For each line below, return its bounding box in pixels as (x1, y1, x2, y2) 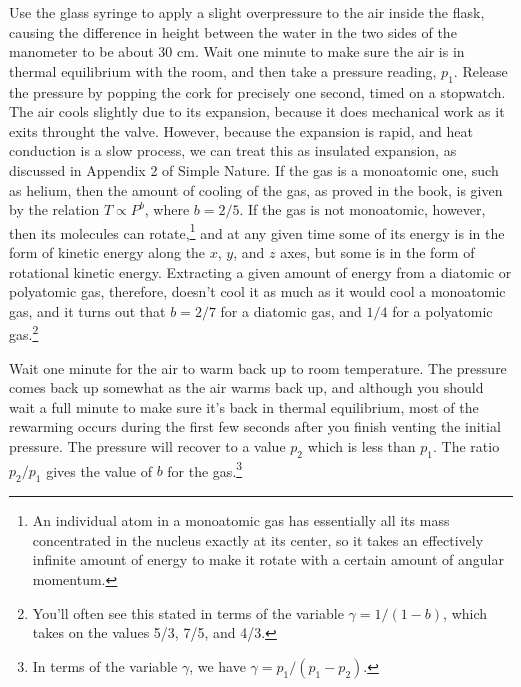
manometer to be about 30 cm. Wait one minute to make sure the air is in (9, 41, 465, 62)
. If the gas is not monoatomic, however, (239, 199, 486, 220)
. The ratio (433, 435, 500, 456)
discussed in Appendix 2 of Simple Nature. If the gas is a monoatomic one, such (9, 159, 499, 180)
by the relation (9, 199, 100, 220)
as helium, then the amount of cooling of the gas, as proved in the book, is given (9, 179, 503, 200)
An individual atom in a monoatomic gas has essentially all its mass (32, 510, 450, 531)
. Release (453, 60, 508, 81)
